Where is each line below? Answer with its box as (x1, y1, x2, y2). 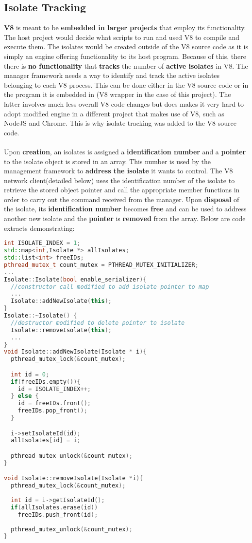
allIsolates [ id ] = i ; (11, 437, 81, 444)
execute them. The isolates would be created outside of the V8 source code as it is (4, 41, 248, 52)
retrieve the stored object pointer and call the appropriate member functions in (4, 185, 240, 195)
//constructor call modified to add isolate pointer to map (11, 283, 209, 290)
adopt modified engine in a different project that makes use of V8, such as (4, 108, 224, 118)
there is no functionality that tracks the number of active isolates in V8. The (4, 60, 248, 71)
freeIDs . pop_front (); (17, 407, 87, 414)
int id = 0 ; (11, 371, 50, 378)
